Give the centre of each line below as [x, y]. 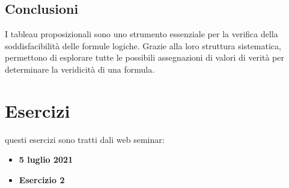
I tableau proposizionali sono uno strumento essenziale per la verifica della [141, 34]
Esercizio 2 [42, 179]
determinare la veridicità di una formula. [80, 69]
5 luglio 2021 [46, 159]
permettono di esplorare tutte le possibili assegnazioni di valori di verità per [144, 57]
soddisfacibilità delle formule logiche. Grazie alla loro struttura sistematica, [143, 45]
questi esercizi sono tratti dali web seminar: [85, 139]
